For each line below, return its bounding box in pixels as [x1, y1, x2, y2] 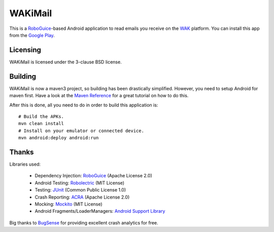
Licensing [9, 46, 42, 54]
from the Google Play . [9, 32, 55, 38]
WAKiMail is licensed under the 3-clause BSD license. [9, 59, 122, 65]
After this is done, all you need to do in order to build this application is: [9, 102, 158, 108]
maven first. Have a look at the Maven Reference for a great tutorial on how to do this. [9, 93, 189, 99]
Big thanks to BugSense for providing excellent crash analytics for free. [9, 219, 158, 225]
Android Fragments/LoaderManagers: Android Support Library [35, 208, 165, 214]
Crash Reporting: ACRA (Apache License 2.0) [35, 194, 130, 200]
